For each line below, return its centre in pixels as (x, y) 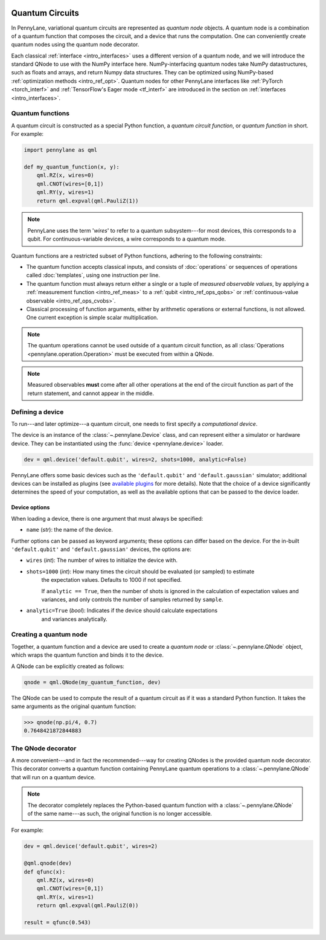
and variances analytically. (75, 619)
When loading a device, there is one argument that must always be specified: (107, 518)
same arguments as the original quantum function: (74, 706)
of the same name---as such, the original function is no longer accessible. (120, 814)
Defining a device (37, 412)
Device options (30, 507)
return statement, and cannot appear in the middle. (91, 393)
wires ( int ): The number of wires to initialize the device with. (102, 560)
